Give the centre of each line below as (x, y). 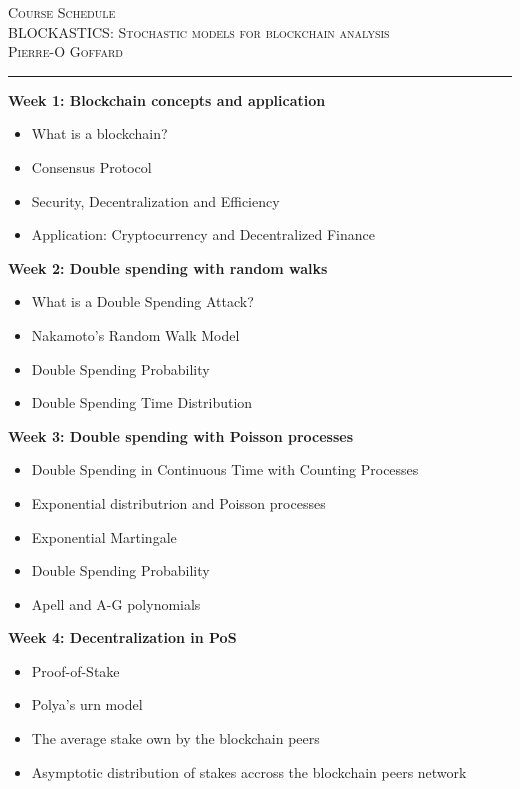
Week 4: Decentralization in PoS (122, 637)
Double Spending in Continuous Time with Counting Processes (225, 469)
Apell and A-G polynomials (116, 603)
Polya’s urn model (87, 704)
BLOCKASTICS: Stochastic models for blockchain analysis (199, 31)
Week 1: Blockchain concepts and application (167, 99)
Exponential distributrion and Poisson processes (178, 502)
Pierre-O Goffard (65, 51)
